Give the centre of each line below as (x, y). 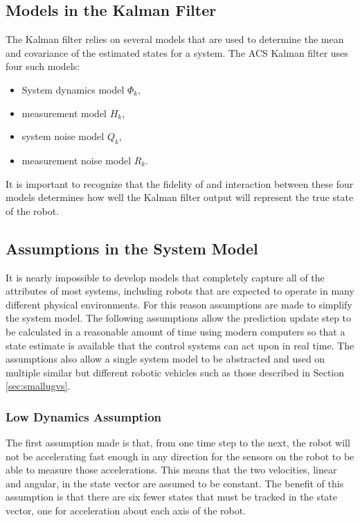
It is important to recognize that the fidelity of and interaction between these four (180, 183)
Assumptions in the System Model (132, 248)
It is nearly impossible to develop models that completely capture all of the (165, 277)
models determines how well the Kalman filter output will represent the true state (180, 197)
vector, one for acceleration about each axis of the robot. (126, 511)
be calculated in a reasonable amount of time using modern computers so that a (175, 331)
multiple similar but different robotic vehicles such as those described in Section (175, 372)
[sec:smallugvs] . (38, 386)
